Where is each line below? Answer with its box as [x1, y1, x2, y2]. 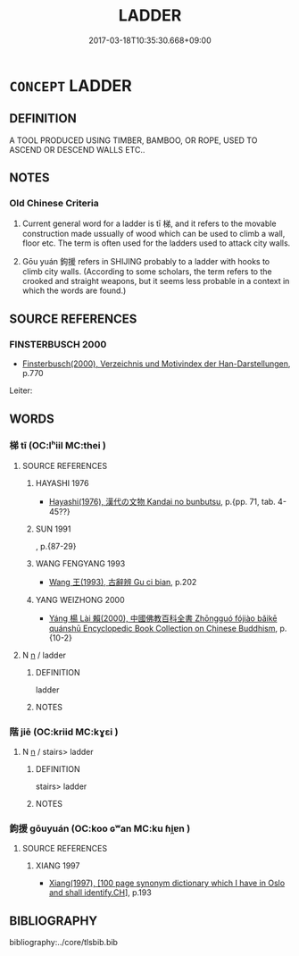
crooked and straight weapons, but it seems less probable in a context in [21, 276, 290, 287]
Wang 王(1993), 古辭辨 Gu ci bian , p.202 [48, 576, 197, 587]
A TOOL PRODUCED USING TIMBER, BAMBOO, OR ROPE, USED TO [9, 135, 258, 146]
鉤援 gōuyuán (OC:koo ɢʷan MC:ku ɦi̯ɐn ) [9, 823, 191, 835]
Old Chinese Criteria [9, 197, 100, 210]
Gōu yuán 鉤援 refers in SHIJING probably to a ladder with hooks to [21, 256, 270, 267]
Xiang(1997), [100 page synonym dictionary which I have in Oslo [48, 877, 286, 889]
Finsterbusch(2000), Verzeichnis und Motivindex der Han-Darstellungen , [21, 358, 291, 369]
